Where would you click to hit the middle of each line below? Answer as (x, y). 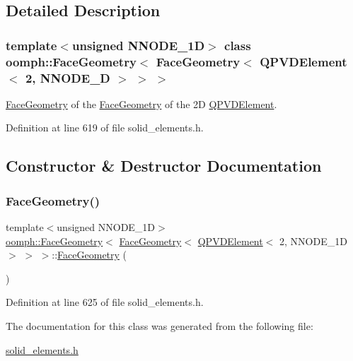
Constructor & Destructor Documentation (164, 166)
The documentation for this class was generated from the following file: (160, 326)
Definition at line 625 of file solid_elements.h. (105, 302)
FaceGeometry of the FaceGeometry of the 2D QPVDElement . (141, 103)
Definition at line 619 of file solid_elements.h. (105, 128)
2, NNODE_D (68, 77)
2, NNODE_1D (313, 241)
